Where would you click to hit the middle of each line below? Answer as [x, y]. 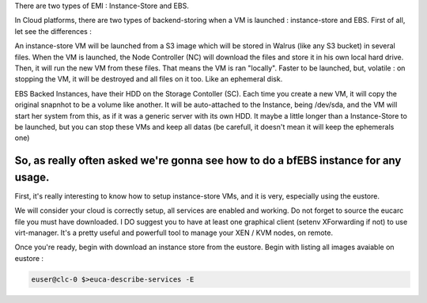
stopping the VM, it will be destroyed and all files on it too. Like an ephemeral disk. [149, 79]
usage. [32, 177]
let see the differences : [53, 31]
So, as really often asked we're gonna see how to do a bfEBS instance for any [208, 161]
